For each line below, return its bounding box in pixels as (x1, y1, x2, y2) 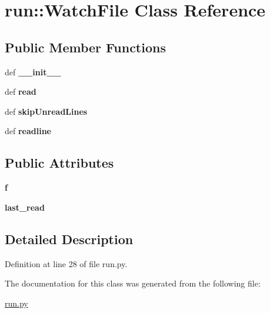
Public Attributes (5, 154, 114, 172)
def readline (5, 125, 51, 137)
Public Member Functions (5, 38, 166, 56)
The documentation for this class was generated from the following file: (5, 277, 261, 289)
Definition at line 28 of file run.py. (5, 257, 128, 269)
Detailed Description (5, 229, 134, 248)
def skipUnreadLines (5, 105, 88, 117)
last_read (5, 201, 45, 213)
